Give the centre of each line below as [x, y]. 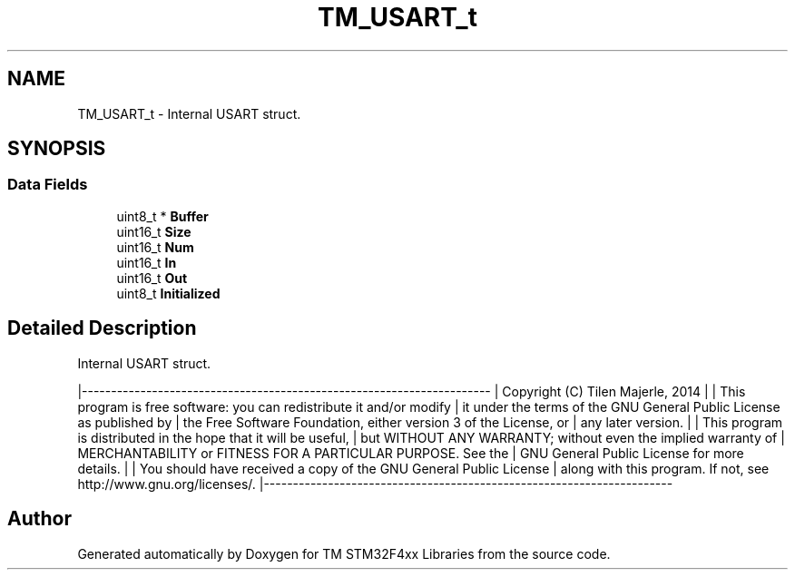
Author [39, 519]
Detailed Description [102, 328]
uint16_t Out [152, 278]
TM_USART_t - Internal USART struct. [189, 113]
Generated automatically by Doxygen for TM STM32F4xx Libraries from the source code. [344, 553]
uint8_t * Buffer [162, 216]
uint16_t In [147, 262]
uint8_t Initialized [168, 293]
